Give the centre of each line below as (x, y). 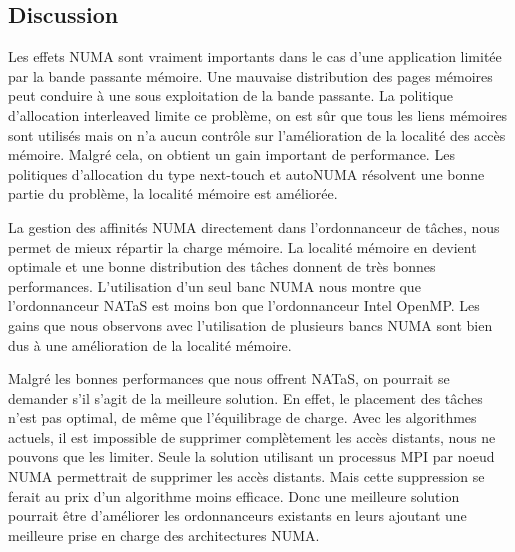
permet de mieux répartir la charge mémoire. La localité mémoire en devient (242, 246)
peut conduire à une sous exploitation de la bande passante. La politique (231, 95)
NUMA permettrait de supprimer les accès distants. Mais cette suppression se (246, 476)
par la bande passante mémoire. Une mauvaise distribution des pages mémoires (250, 75)
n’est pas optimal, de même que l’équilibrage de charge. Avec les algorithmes (242, 417)
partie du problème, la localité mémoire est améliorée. (173, 193)
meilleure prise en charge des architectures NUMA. (164, 534)
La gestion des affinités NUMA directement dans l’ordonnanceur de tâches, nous (254, 226)
